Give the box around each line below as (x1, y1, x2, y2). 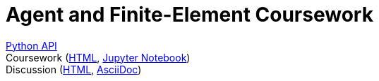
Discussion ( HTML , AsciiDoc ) (6, 63, 142, 75)
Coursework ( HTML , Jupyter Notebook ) (6, 51, 191, 64)
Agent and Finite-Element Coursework (6, 3, 373, 27)
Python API (6, 39, 57, 52)
